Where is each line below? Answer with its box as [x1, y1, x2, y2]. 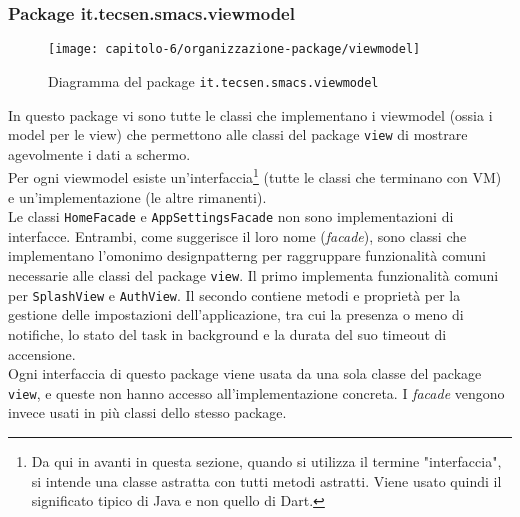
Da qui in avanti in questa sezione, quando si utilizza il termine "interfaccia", [31, 451, 502, 471]
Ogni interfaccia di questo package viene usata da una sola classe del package [8, 363, 482, 384]
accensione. [8, 343, 76, 364]
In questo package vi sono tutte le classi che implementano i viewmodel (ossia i [8, 104, 493, 125]
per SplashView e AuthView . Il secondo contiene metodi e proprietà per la [8, 284, 461, 305]
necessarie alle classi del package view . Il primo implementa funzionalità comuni [8, 265, 499, 286]
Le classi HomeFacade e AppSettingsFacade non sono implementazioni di [8, 206, 454, 227]
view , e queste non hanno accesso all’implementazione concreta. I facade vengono [8, 382, 505, 403]
